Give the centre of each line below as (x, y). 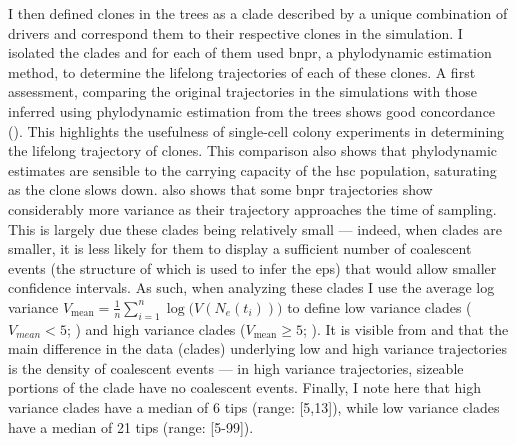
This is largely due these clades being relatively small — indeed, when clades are (255, 228)
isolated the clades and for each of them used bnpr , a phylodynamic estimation (250, 52)
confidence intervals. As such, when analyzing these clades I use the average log (251, 287)
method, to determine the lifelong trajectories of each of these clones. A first (242, 71)
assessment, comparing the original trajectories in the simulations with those (242, 91)
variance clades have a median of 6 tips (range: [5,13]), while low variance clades (254, 407)
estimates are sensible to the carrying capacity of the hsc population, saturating (252, 169)
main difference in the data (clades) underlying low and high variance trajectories (257, 348)
